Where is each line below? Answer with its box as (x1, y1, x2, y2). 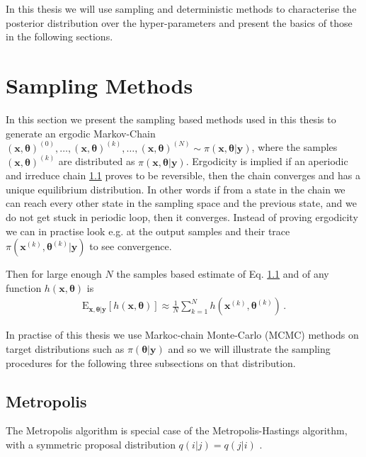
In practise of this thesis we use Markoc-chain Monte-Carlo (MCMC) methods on (6, 327, 359, 342)
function (6, 280, 42, 295)
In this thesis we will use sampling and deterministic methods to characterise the (6, 1, 357, 16)
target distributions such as (6, 341, 125, 356)
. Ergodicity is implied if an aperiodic (185, 154, 348, 169)
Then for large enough (6, 266, 102, 281)
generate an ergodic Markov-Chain (6, 125, 156, 140)
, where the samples (251, 140, 338, 154)
